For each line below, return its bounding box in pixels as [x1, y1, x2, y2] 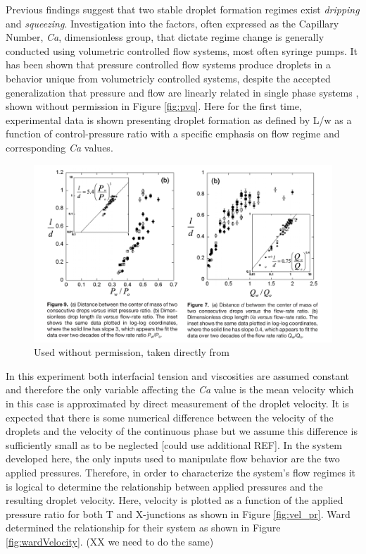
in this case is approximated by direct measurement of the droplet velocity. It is [6, 395, 349, 410]
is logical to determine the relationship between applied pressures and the [6, 479, 323, 493]
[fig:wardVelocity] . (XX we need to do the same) [6, 534, 214, 548]
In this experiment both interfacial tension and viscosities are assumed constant [6, 368, 349, 383]
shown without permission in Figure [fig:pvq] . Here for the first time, [6, 99, 302, 113]
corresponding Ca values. [6, 140, 113, 154]
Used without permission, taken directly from [34, 345, 230, 359]
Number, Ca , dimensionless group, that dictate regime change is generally [6, 30, 324, 44]
